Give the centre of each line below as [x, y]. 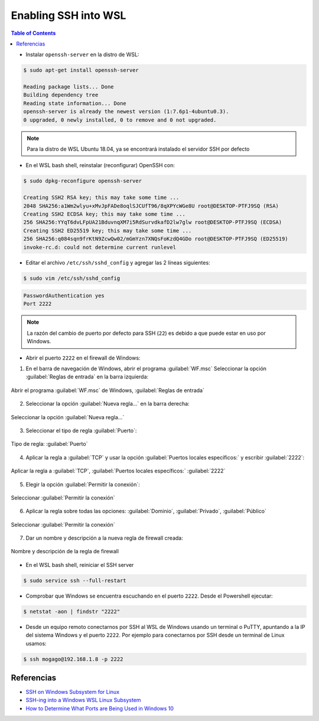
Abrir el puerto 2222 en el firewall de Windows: [83, 358]
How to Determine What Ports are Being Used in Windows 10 [100, 708]
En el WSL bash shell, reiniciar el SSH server [80, 565]
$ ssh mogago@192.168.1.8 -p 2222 [73, 659]
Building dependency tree [61, 95]
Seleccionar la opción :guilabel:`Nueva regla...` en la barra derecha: [108, 404]
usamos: [36, 643]
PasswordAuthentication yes [64, 296]
